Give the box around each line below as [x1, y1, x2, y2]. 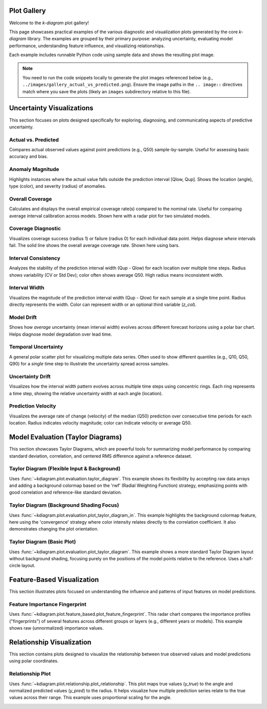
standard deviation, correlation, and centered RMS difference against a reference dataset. [9, 453, 192, 459]
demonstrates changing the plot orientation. [9, 526, 99, 532]
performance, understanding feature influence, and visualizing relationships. [9, 43, 165, 49]
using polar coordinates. [9, 658, 59, 664]
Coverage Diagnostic [9, 225, 61, 232]
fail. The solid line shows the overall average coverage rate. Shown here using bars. [9, 242, 180, 248]
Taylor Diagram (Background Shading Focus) [9, 502, 119, 509]
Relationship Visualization [9, 638, 91, 647]
